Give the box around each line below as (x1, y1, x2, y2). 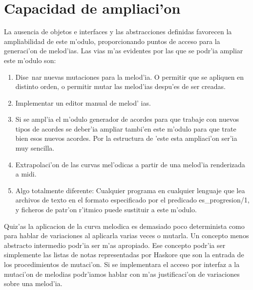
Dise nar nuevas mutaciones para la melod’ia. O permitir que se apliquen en (15, 71, 244, 82)
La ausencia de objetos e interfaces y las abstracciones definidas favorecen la (4, 26, 232, 37)
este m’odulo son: (4, 55, 56, 65)
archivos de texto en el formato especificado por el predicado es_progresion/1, (15, 195, 250, 205)
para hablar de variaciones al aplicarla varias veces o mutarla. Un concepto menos (4, 230, 249, 241)
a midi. (15, 169, 37, 179)
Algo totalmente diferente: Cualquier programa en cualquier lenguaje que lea (15, 185, 245, 195)
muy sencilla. (15, 143, 55, 153)
